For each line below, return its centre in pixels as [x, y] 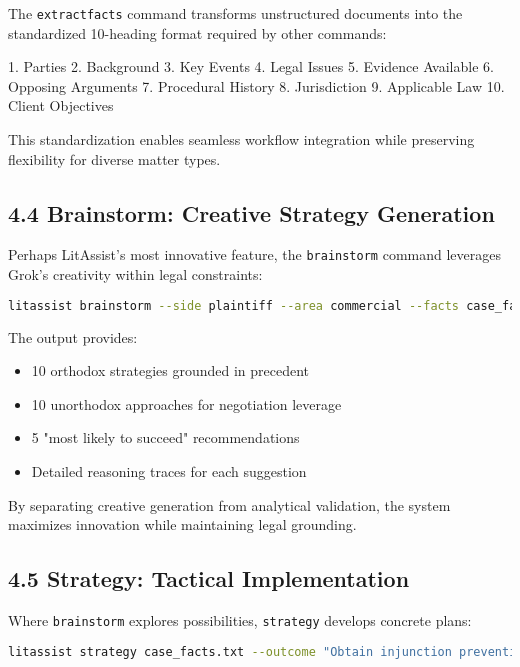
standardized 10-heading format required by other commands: [197, 32]
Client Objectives [61, 105]
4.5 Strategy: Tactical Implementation [209, 578]
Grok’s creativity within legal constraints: [135, 274]
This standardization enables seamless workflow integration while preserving [241, 139]
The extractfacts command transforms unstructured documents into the [235, 13]
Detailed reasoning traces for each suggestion [169, 470]
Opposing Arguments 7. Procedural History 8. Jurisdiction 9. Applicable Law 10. [256, 85]
